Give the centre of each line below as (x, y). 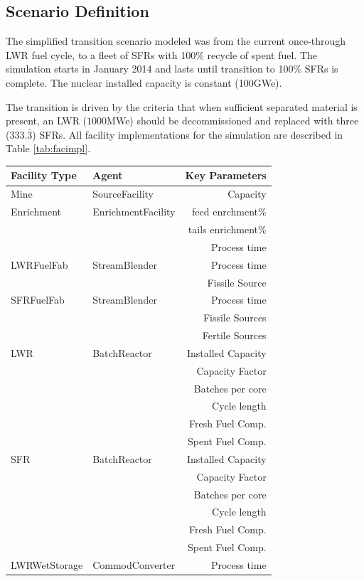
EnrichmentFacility (134, 212)
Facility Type (44, 175)
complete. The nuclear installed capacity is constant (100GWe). (144, 82)
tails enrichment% (227, 229)
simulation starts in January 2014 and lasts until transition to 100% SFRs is (172, 69)
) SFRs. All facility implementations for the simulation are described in (188, 134)
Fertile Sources (234, 335)
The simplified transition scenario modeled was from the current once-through (176, 41)
